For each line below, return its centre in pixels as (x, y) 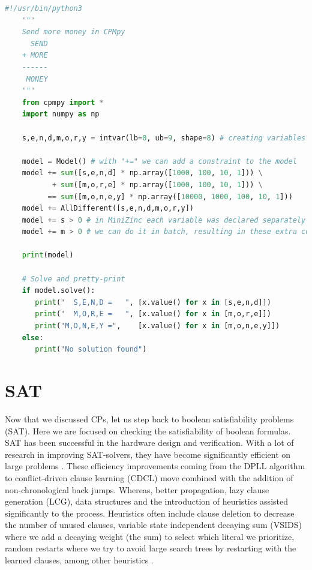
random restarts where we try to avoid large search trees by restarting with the (151, 548)
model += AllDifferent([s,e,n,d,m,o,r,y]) (108, 208)
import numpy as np (61, 114)
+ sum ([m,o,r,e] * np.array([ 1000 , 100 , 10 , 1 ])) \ (157, 184)
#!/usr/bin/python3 (43, 8)
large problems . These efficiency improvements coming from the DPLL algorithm (155, 466)
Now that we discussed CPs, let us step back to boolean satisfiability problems (149, 418)
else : (33, 337)
